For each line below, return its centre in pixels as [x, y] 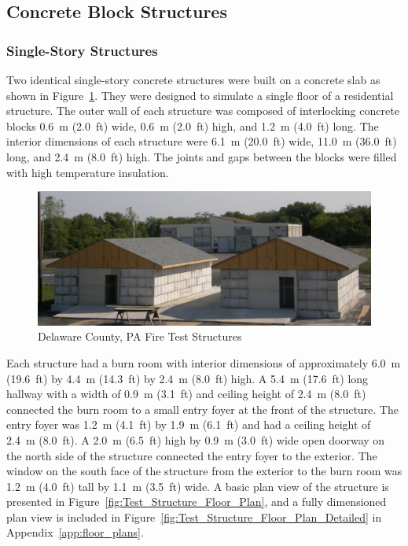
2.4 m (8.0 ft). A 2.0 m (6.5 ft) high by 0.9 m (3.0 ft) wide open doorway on [196, 439]
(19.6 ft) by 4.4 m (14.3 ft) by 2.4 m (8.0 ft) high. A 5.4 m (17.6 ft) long [187, 378]
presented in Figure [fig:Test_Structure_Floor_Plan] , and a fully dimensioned [197, 502]
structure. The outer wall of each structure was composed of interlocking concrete [203, 111]
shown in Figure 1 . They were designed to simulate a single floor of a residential [200, 95]
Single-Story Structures [82, 50]
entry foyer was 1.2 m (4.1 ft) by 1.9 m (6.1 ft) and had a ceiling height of [189, 424]
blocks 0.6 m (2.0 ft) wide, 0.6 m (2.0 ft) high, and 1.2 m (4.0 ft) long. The [193, 125]
